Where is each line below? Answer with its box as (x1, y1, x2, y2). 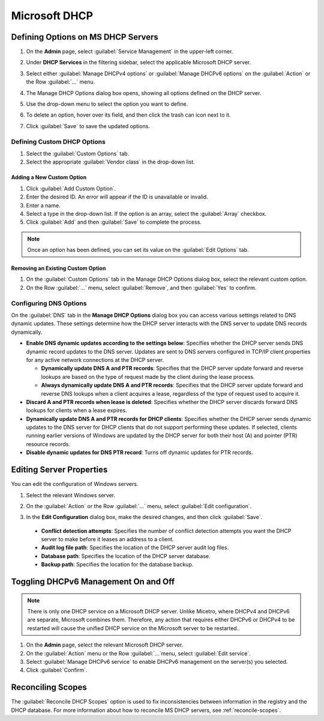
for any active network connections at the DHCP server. (26, 356, 164, 363)
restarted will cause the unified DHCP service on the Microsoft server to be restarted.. (27, 624, 240, 631)
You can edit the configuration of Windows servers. (11, 480, 139, 488)
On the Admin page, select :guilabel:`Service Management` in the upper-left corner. (26, 48, 233, 55)
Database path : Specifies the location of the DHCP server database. (41, 552, 211, 559)
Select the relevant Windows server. (26, 491, 116, 499)
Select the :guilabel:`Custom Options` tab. (26, 150, 130, 157)
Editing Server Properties (11, 465, 108, 475)
